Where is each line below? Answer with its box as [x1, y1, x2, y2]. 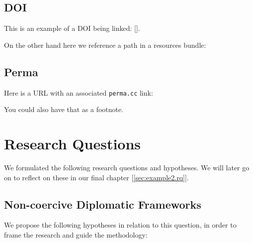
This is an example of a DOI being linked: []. [4, 23, 140, 33]
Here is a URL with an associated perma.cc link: [4, 87, 153, 98]
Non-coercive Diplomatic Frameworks [4, 196, 201, 212]
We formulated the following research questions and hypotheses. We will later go [4, 162, 250, 172]
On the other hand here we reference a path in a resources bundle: [4, 39, 206, 50]
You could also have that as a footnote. [4, 104, 124, 115]
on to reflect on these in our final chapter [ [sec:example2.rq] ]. [4, 172, 189, 182]
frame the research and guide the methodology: [4, 229, 148, 240]
